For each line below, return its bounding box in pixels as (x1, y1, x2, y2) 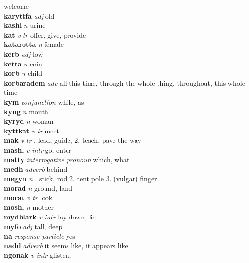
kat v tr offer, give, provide (4, 29, 86, 40)
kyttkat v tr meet (4, 125, 59, 135)
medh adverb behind (4, 164, 68, 174)
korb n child (4, 68, 43, 78)
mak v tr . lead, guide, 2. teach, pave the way (4, 135, 141, 145)
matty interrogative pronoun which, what (4, 154, 130, 164)
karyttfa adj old (4, 10, 55, 21)
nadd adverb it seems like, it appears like (4, 240, 128, 250)
